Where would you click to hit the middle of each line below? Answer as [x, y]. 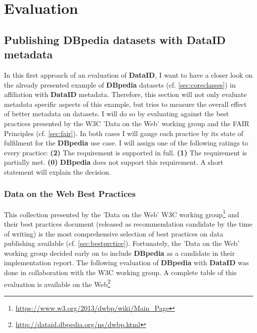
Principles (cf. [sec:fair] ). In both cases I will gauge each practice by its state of [124, 133]
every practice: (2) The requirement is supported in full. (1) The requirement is [126, 152]
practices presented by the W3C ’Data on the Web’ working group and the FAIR [127, 123]
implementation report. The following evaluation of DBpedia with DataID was [127, 262]
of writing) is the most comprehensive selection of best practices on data [114, 233]
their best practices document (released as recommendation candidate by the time [128, 223]
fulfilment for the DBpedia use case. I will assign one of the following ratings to [126, 143]
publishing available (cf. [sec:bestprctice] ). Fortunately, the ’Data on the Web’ [122, 243]
